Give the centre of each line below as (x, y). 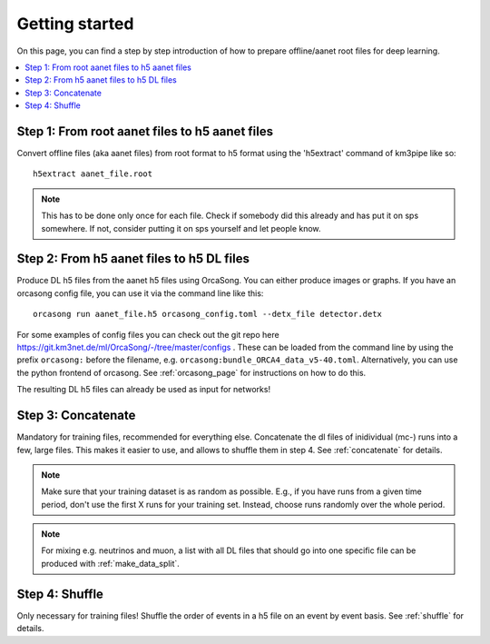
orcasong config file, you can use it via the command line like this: (140, 293)
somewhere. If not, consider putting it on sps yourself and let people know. (181, 228)
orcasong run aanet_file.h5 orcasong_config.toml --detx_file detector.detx (208, 314)
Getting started (75, 24)
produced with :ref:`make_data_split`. (111, 563)
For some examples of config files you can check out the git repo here (148, 334)
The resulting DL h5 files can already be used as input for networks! (144, 390)
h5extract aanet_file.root (93, 174)
